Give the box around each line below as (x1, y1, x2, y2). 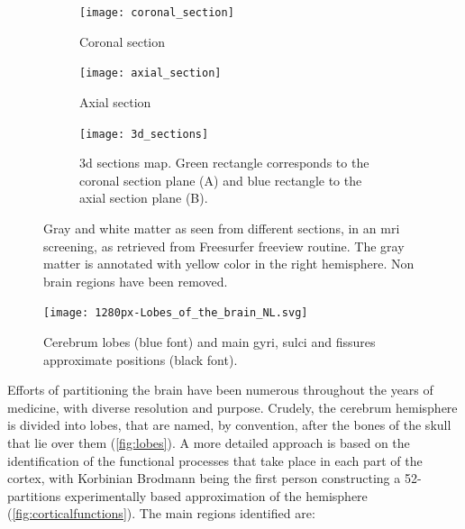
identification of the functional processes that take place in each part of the (7, 451, 423, 470)
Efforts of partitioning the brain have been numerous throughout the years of (7, 380, 433, 399)
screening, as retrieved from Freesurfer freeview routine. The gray (43, 236, 405, 255)
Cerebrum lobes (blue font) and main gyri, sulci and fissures (43, 332, 376, 351)
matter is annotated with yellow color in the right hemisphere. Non (43, 254, 415, 273)
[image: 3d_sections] (79, 127, 209, 141)
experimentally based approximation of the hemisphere (64, 486, 368, 505)
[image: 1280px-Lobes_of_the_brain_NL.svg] (43, 306, 308, 320)
